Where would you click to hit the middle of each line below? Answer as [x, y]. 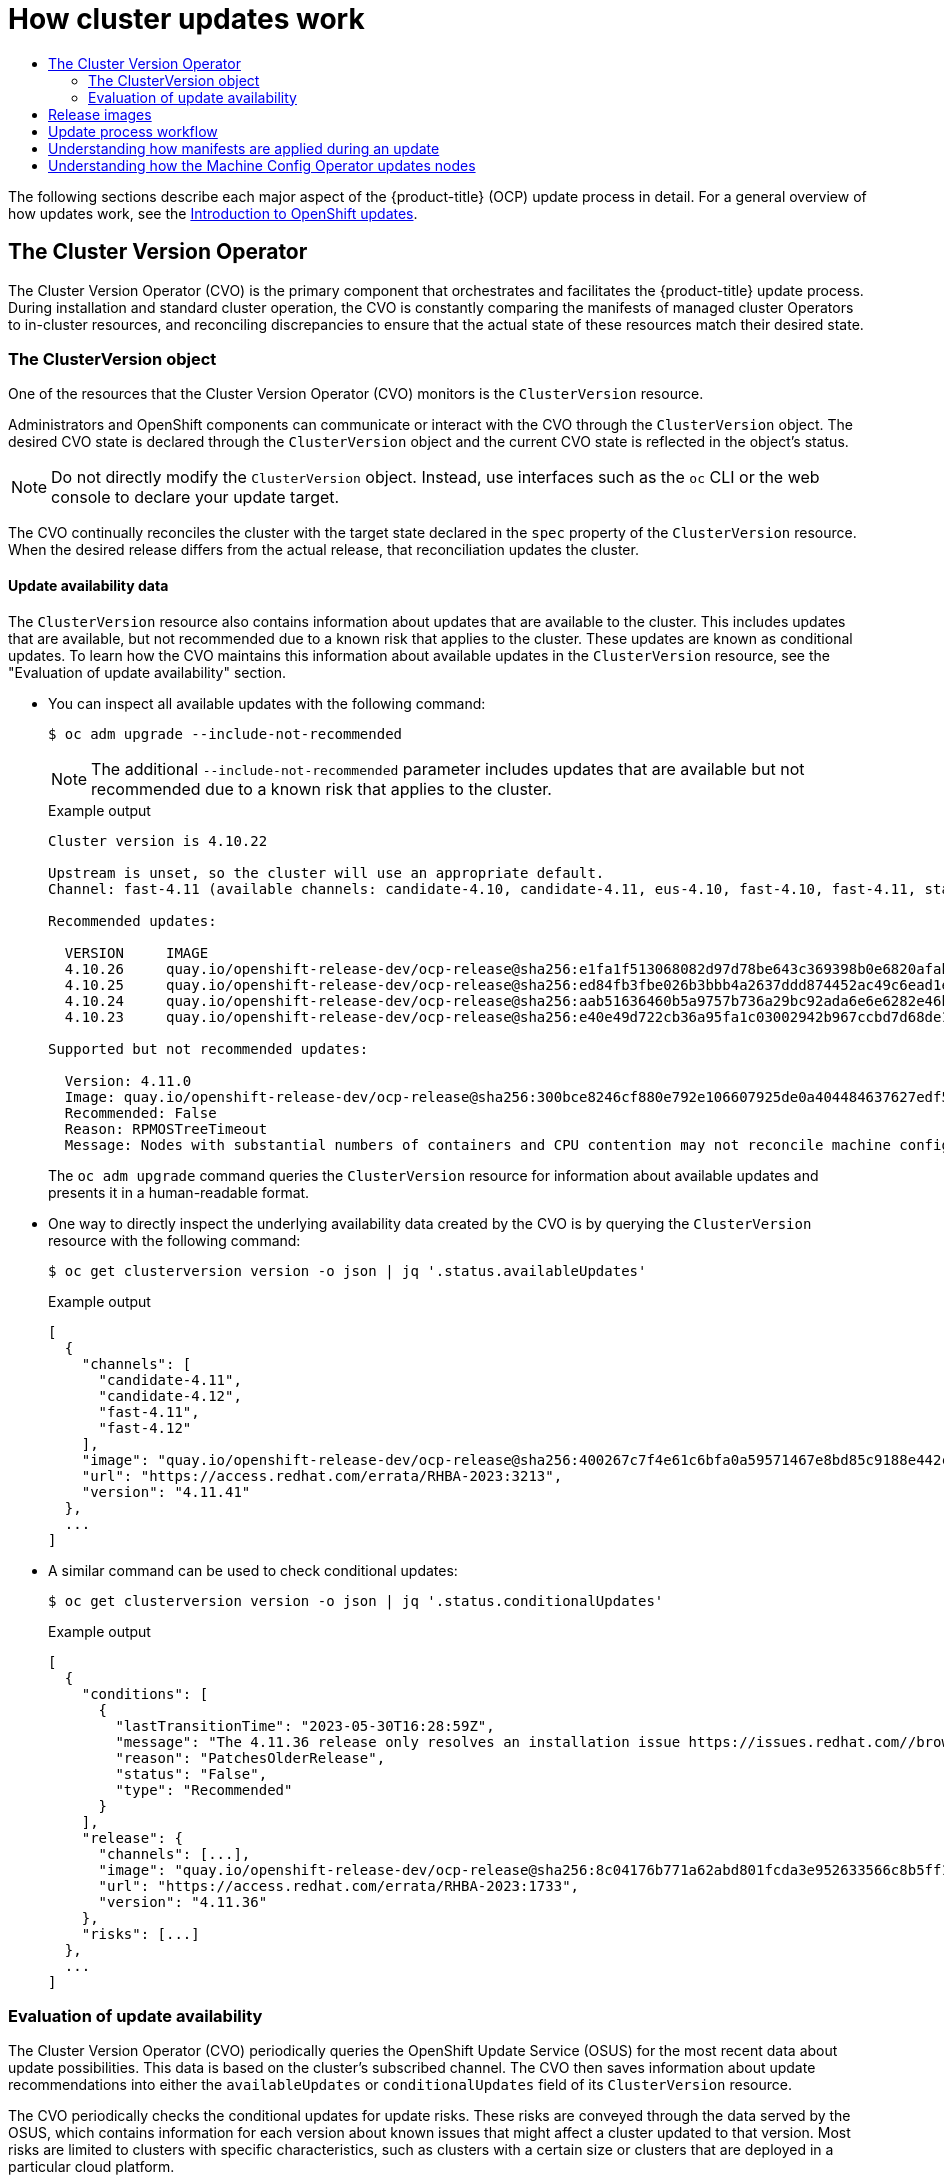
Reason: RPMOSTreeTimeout [166, 1128]
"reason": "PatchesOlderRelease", [250, 1757]
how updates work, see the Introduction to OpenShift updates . [213, 213]
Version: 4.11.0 [128, 1080]
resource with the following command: [174, 1240]
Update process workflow [133, 131]
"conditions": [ [145, 1693]
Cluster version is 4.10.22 [158, 840]
